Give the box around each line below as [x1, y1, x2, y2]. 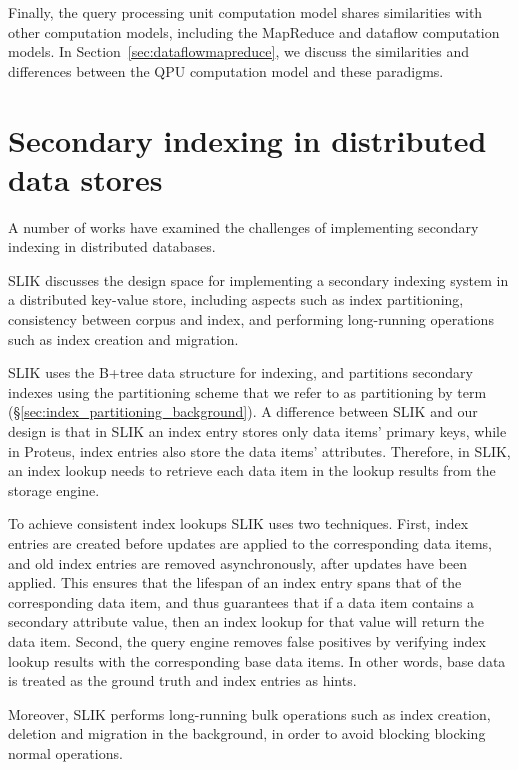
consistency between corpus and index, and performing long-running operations [8, 309, 494, 330]
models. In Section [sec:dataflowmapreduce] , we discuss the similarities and [8, 41, 470, 62]
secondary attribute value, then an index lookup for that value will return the [8, 611, 484, 632]
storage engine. [8, 479, 100, 500]
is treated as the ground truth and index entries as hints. [8, 670, 357, 691]
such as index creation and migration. [8, 328, 239, 349]
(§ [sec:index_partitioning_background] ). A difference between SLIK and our [8, 401, 478, 422]
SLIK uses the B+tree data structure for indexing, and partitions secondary [8, 362, 473, 383]
